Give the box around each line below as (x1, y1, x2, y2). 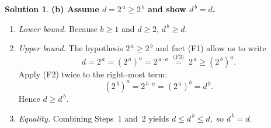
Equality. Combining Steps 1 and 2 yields (18, 112, 169, 124)
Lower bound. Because (18, 22, 98, 34)
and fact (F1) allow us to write (155, 42, 266, 54)
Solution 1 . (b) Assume (5, 3, 99, 15)
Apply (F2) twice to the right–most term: (18, 68, 168, 80)
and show (148, 3, 186, 15)
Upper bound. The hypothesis (18, 42, 123, 54)
